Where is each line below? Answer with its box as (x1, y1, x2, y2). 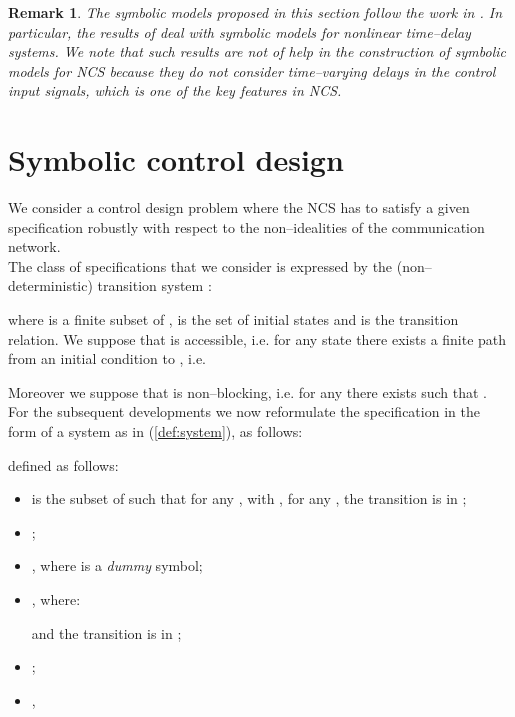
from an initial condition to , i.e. (8, 348, 207, 369)
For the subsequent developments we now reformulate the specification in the (8, 401, 480, 422)
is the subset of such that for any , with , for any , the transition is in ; (31, 488, 467, 509)
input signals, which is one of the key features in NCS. (8, 80, 342, 101)
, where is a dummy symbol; (31, 555, 203, 576)
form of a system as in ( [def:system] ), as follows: (8, 421, 303, 442)
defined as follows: (8, 454, 119, 475)
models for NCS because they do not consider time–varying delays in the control (8, 60, 496, 81)
